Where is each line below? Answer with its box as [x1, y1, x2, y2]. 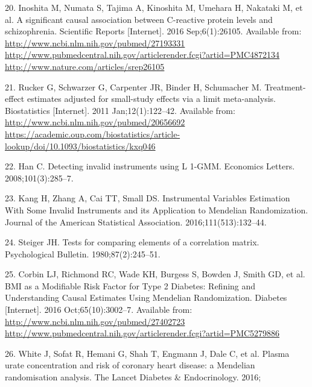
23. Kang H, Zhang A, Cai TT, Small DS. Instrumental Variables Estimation [5, 192, 290, 204]
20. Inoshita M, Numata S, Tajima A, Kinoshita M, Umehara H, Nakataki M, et [5, 1, 303, 13]
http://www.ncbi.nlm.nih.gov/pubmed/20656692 [5, 116, 185, 128]
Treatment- [264, 80, 306, 93]
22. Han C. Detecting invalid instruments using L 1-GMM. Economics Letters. [5, 160, 295, 172]
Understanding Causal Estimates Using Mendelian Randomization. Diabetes [5, 291, 287, 304]
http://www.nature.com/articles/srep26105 [5, 60, 165, 72]
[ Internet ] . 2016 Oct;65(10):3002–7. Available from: [5, 303, 193, 316]
